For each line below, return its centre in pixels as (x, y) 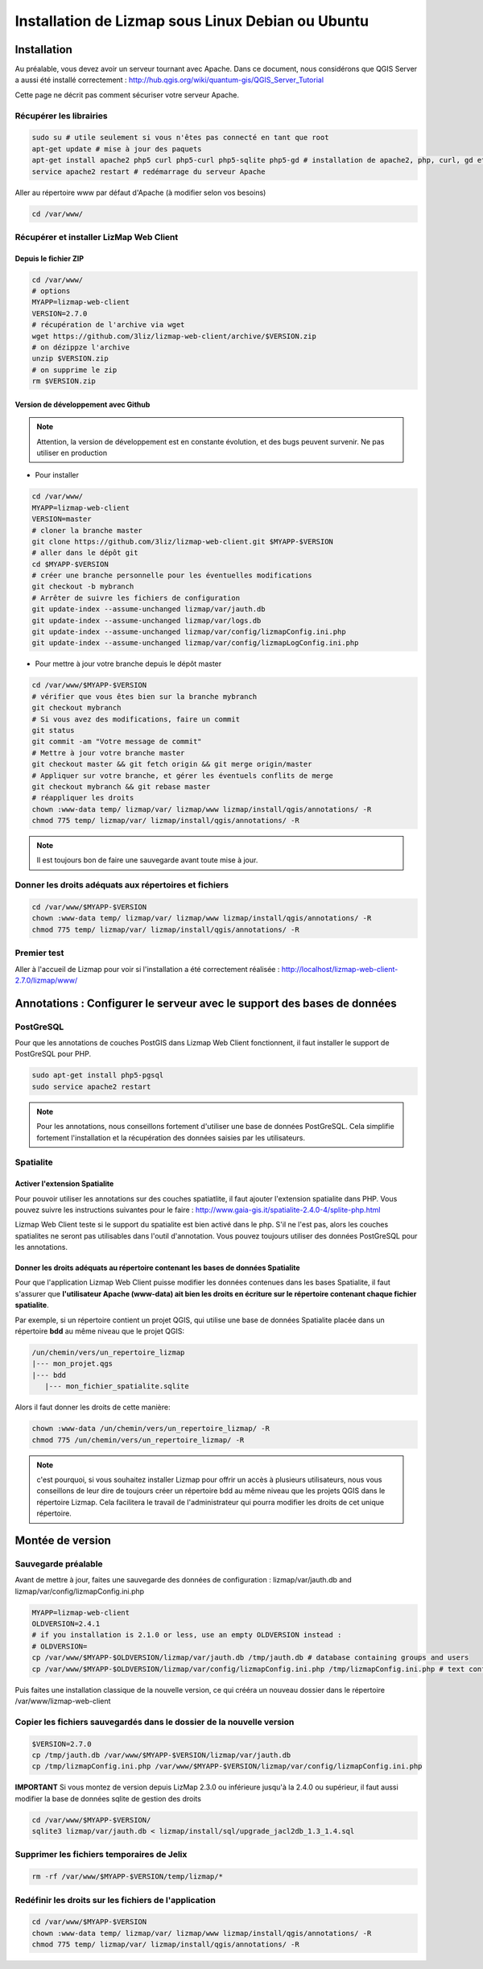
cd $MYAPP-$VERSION (70, 564)
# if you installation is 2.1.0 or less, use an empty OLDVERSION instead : (187, 1635)
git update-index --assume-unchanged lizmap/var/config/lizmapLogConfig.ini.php (195, 643)
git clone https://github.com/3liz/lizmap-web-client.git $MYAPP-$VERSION (183, 541)
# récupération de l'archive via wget (108, 325)
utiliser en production (72, 453)
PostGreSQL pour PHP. (53, 1054)
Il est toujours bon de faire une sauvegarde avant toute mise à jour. (147, 860)
